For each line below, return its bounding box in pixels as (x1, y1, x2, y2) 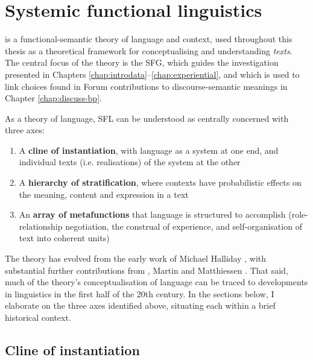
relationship (19, 219, 63, 232)
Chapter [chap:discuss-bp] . (5, 92, 102, 104)
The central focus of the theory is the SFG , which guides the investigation (5, 56, 279, 69)
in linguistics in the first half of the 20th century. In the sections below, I (5, 287, 274, 300)
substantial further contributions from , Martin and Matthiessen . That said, (5, 264, 288, 276)
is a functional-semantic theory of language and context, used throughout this (5, 33, 292, 45)
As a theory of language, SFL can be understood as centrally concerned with (5, 112, 289, 124)
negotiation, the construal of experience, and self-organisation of (65, 219, 302, 232)
